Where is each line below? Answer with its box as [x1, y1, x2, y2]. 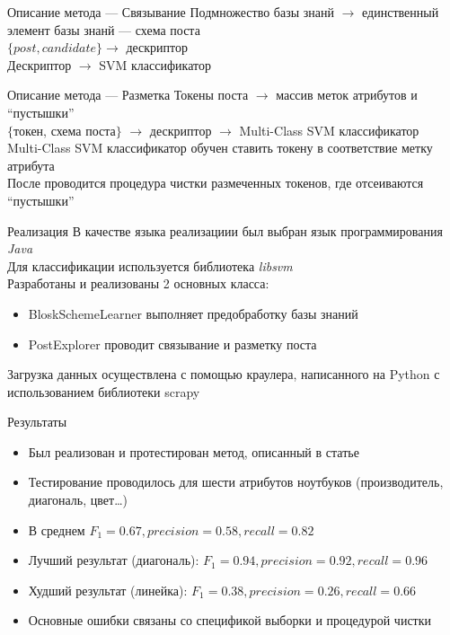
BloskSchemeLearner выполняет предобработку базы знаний [28, 304, 358, 322]
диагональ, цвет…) [28, 490, 128, 509]
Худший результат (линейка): [28, 580, 188, 599]
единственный [362, 3, 439, 21]
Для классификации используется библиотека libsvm [7, 256, 293, 275]
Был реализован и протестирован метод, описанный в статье [28, 442, 359, 461]
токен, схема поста [13, 120, 116, 139]
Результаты [7, 412, 67, 431]
